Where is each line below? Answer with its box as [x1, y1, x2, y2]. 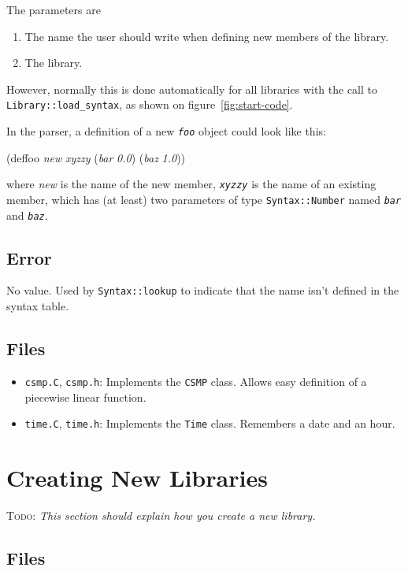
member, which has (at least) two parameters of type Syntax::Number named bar [6, 191, 402, 207]
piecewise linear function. [24, 388, 147, 405]
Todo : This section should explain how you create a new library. [6, 506, 316, 523]
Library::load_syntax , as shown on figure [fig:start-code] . [6, 96, 293, 113]
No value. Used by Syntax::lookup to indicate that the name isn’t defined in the [6, 282, 399, 298]
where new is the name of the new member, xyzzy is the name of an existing [6, 176, 376, 192]
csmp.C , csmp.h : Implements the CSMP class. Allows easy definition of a [24, 373, 367, 389]
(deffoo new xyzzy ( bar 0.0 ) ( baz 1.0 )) [6, 149, 186, 165]
